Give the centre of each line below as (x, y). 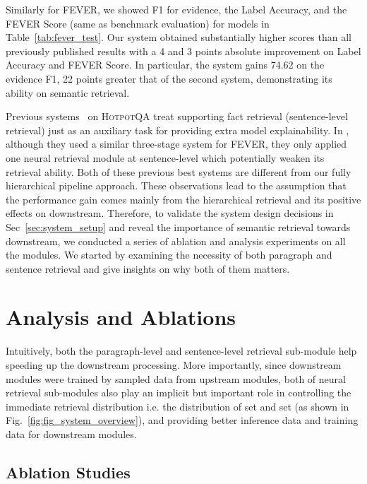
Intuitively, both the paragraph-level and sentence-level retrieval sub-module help (181, 351)
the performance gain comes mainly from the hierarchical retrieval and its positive (183, 199)
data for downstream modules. (71, 433)
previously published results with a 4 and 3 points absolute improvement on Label (183, 51)
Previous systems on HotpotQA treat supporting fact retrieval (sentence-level (177, 116)
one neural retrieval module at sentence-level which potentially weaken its (165, 157)
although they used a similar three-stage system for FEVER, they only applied (176, 144)
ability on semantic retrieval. (68, 92)
